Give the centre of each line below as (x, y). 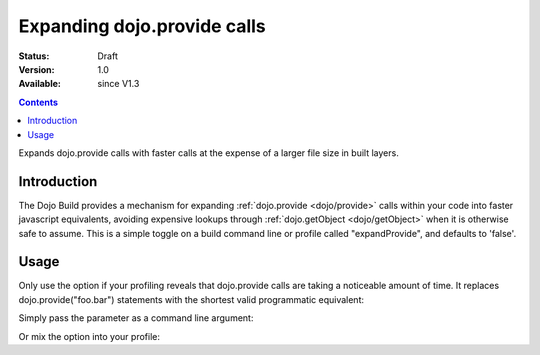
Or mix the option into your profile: (89, 336)
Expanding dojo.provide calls (142, 26)
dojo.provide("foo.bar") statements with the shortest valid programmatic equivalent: (191, 299)
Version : (36, 69)
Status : (34, 56)
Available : (40, 84)
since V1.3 (118, 84)
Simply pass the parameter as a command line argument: (136, 318)
